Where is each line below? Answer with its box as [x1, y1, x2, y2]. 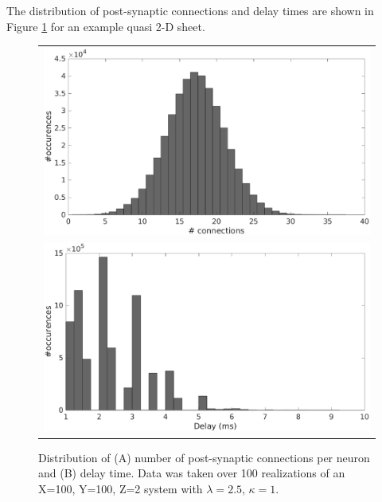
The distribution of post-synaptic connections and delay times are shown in [6, 2, 374, 18]
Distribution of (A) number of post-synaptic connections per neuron [38, 449, 370, 465]
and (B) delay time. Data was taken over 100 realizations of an [38, 465, 345, 481]
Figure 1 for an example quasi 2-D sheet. [6, 18, 205, 34]
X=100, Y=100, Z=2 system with [38, 480, 203, 496]
